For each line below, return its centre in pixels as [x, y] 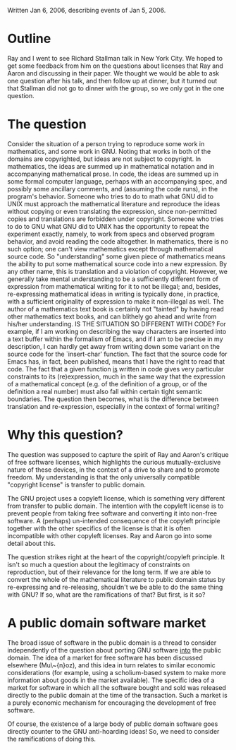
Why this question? [65, 435]
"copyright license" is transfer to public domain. [77, 484]
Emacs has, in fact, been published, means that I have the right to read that [116, 361]
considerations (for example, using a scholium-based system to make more [117, 672]
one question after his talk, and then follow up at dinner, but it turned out [112, 81]
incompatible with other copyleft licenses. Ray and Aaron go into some [110, 535]
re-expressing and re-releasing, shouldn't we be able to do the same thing [115, 587]
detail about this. [32, 543]
